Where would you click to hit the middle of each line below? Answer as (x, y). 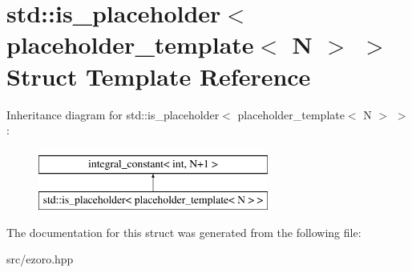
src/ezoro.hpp (40, 259)
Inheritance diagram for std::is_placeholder (113, 114)
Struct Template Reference (159, 76)
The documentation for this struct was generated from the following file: (184, 232)
